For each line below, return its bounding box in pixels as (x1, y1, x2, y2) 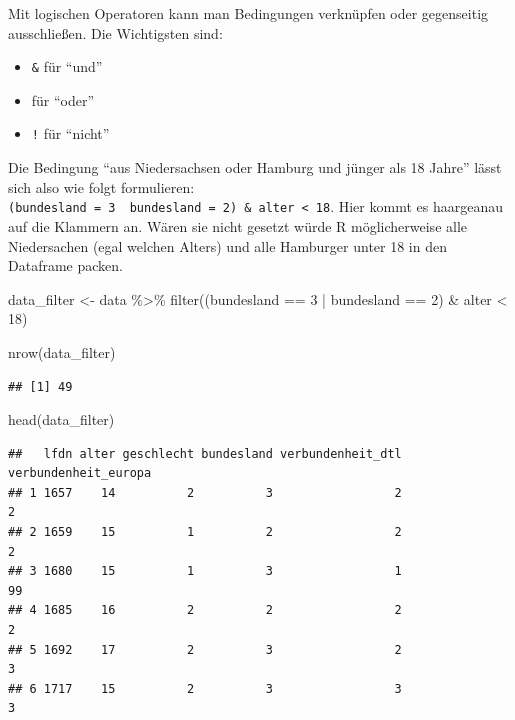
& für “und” (31, 56, 103, 77)
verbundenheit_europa (8, 466, 152, 481)
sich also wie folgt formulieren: (8, 176, 195, 197)
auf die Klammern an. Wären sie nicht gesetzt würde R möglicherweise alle (8, 215, 468, 236)
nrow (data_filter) (8, 341, 116, 362)
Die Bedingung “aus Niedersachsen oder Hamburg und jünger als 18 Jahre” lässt (8, 157, 502, 178)
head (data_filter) (8, 409, 115, 430)
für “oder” (31, 89, 95, 110)
